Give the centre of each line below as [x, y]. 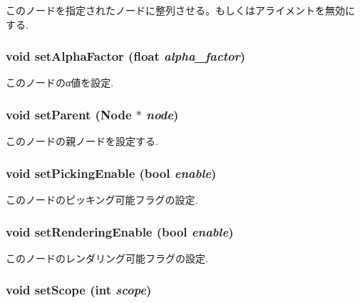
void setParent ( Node [69, 114]
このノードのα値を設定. [60, 83]
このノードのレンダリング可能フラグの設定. [107, 258]
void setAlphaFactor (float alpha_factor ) [126, 56]
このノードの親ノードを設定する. [82, 141]
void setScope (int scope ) [79, 290]
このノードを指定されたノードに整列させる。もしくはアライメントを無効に [180, 10]
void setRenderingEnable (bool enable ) [120, 231]
